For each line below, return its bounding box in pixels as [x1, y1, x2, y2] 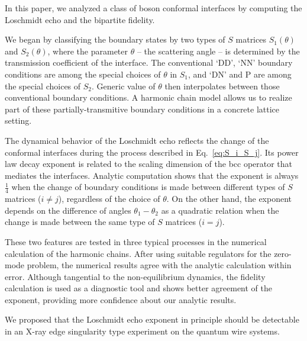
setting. [5, 114, 32, 127]
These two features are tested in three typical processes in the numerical [5, 235, 267, 247]
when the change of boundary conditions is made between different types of [11, 181, 285, 193]
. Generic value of [92, 79, 156, 92]
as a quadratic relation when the [161, 204, 279, 216]
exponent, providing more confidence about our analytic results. [5, 293, 237, 305]
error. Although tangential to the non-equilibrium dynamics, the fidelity [5, 270, 266, 282]
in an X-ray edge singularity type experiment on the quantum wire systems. [5, 325, 280, 337]
